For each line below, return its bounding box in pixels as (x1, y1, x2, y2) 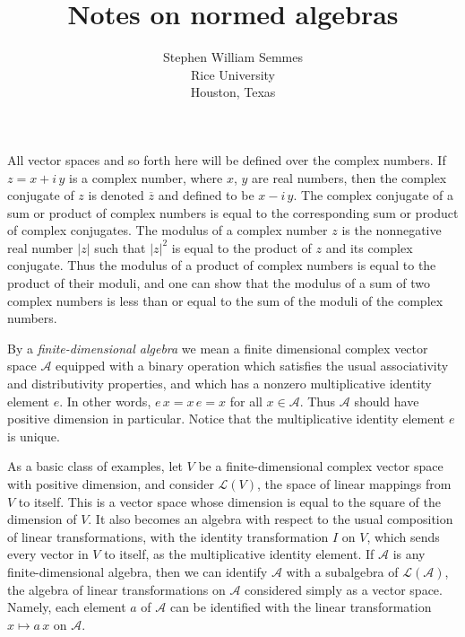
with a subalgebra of (286, 562, 399, 580)
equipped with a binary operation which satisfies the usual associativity (56, 356, 449, 375)
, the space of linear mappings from (257, 475, 452, 493)
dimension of (7, 510, 77, 528)
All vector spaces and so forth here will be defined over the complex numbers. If (7, 150, 446, 169)
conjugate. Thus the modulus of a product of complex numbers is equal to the (7, 256, 436, 275)
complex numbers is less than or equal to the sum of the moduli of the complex (7, 291, 443, 310)
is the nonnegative (341, 221, 442, 240)
